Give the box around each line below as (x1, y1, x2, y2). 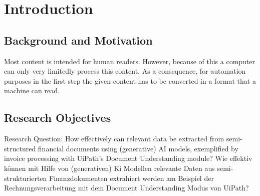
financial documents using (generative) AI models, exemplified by (38, 143, 238, 153)
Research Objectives (4, 110, 111, 125)
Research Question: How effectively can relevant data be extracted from (4, 133, 224, 144)
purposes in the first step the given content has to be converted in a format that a (4, 75, 256, 86)
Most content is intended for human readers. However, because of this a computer (4, 56, 255, 66)
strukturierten (4, 172, 47, 183)
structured (4, 143, 36, 153)
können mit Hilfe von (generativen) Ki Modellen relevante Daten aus (4, 162, 215, 173)
